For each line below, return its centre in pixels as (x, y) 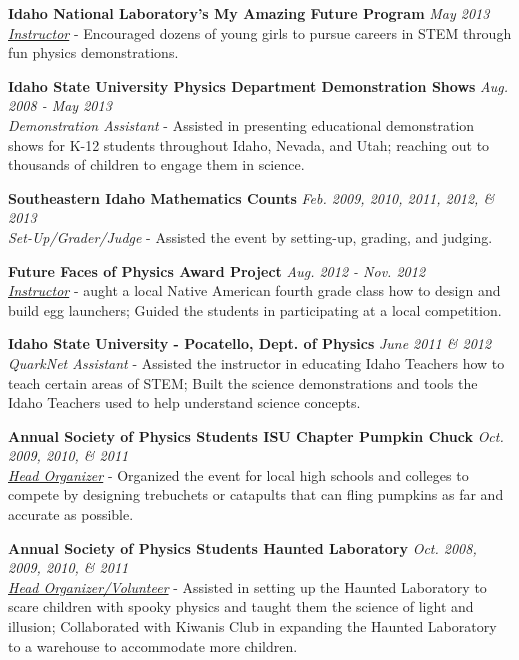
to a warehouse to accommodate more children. (153, 645)
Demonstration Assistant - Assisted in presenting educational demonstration (241, 124)
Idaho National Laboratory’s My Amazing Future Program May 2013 (249, 13)
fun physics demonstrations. (93, 52)
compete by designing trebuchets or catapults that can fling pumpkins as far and (256, 494)
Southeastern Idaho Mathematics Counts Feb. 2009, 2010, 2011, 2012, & (251, 197)
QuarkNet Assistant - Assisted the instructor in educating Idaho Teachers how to (256, 362)
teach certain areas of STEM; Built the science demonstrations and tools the (243, 382)
